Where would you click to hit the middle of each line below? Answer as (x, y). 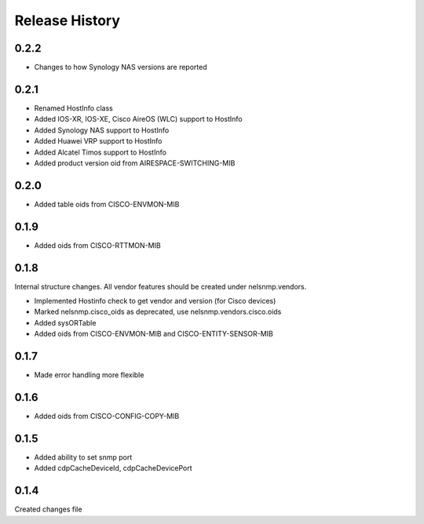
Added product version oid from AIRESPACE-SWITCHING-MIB (135, 163)
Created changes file (48, 509)
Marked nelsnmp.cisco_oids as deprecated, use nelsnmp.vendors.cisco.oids (158, 312)
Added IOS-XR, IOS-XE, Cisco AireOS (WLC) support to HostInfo (138, 119)
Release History (68, 20)
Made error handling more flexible (89, 375)
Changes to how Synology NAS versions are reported (121, 67)
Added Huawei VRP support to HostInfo (98, 141)
